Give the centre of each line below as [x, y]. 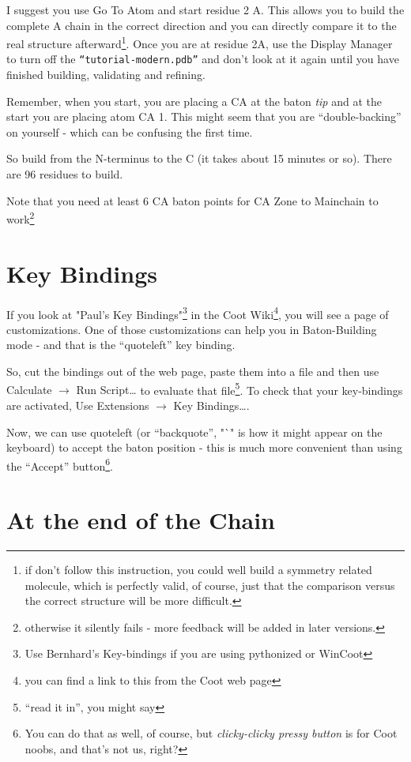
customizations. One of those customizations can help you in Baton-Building [192, 329]
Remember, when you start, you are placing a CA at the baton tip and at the [194, 101]
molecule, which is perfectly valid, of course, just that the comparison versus [210, 585]
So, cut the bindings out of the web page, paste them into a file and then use [193, 372]
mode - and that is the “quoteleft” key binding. [121, 345]
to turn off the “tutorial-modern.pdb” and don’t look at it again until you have [203, 59]
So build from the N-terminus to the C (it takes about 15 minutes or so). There [199, 158]
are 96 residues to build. [65, 174]
